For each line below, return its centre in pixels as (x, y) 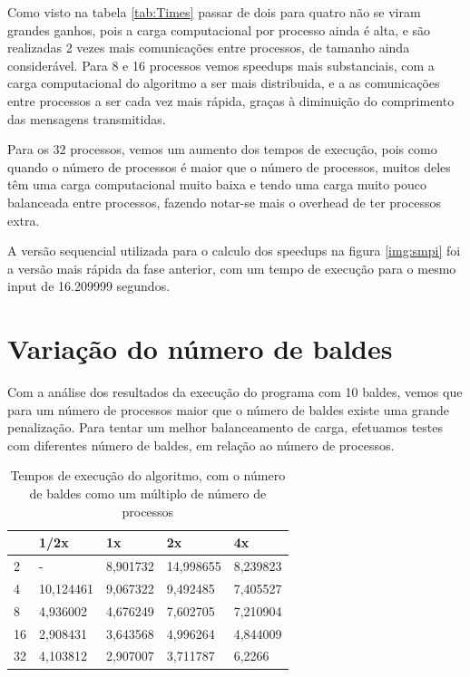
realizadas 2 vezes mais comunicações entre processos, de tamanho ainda (209, 48)
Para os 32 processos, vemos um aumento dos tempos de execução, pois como (222, 149)
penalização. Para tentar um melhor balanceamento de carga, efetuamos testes (225, 427)
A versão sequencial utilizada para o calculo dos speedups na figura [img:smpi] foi (234, 251)
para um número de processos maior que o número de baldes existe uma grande (229, 409)
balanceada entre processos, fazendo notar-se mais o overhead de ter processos (224, 202)
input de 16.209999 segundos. (89, 286)
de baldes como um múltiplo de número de (148, 493)
